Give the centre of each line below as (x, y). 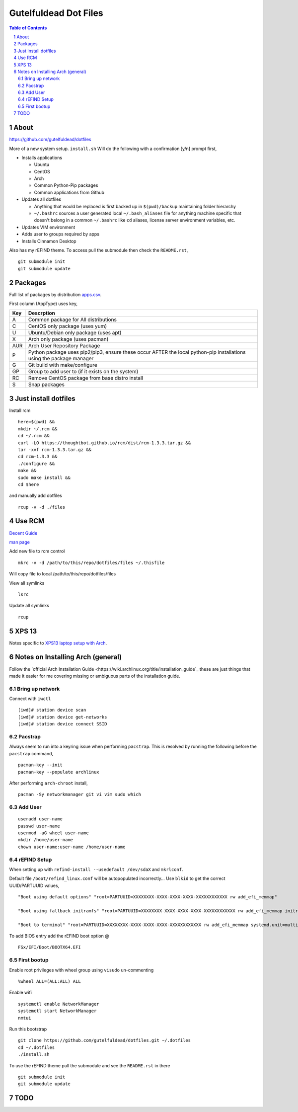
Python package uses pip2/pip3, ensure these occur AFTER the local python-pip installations (137, 352)
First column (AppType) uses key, (43, 304)
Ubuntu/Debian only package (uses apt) (75, 333)
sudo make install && (44, 477)
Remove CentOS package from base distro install (86, 378)
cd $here (29, 484)
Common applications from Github (69, 192)
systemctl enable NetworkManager (59, 1004)
